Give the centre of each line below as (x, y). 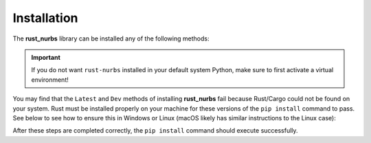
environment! (50, 80)
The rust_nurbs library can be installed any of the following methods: (111, 38)
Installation (45, 18)
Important (46, 57)
